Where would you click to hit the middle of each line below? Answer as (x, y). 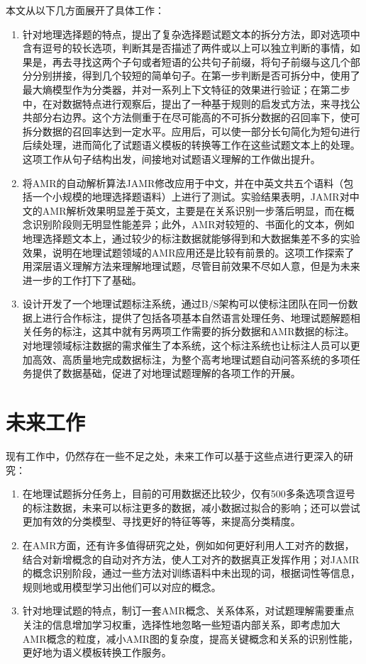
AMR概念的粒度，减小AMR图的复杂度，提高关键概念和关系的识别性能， (190, 638)
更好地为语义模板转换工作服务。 (97, 652)
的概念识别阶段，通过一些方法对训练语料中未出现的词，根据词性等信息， (191, 573)
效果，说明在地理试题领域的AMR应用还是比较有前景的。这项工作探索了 (188, 252)
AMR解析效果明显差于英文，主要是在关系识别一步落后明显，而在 (193, 210)
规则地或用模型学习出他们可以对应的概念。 (122, 586)
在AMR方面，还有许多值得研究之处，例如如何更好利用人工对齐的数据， (188, 545)
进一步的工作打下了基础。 (82, 280)
